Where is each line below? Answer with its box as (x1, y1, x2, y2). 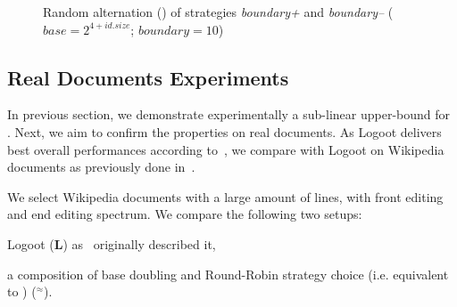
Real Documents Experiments (7, 63, 289, 91)
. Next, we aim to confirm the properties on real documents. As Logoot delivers (7, 122, 442, 141)
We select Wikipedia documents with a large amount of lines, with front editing (7, 187, 444, 206)
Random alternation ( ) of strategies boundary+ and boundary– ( (43, 3, 394, 20)
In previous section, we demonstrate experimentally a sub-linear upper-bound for (7, 105, 451, 124)
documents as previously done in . (7, 158, 195, 176)
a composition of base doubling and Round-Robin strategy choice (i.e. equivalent (7, 264, 449, 283)
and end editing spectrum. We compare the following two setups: (7, 205, 362, 223)
